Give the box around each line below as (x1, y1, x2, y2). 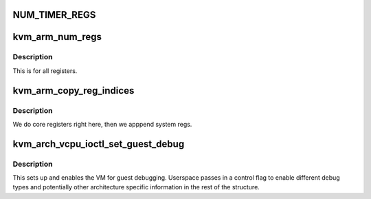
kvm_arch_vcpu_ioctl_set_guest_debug (12, 138, 185, 149)
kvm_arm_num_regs (12, 31, 102, 43)
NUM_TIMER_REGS (12, 9, 96, 21)
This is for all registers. (12, 66, 78, 75)
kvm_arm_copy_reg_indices (12, 85, 135, 96)
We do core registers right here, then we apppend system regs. (12, 120, 192, 128)
